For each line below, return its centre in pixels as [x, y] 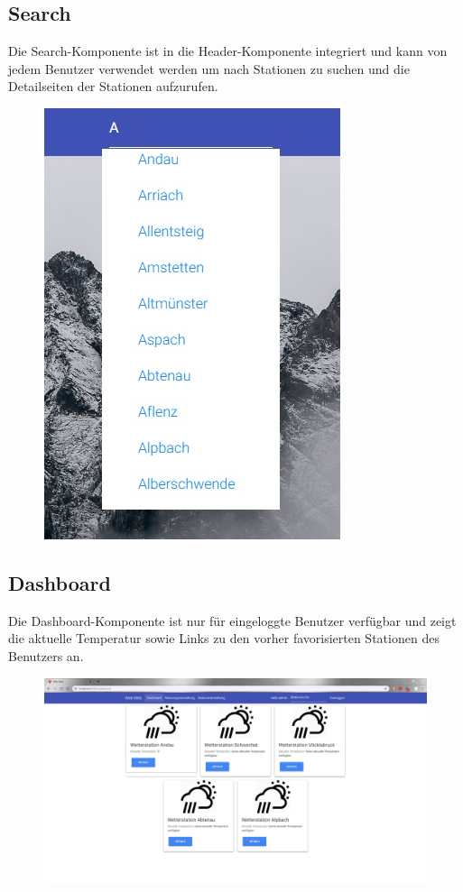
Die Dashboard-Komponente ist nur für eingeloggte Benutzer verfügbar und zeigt [232, 620]
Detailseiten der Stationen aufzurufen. [113, 86]
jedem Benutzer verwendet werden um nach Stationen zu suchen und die [209, 68]
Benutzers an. [46, 655]
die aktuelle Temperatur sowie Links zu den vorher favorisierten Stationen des [224, 638]
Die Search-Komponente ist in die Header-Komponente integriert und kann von [228, 51]
